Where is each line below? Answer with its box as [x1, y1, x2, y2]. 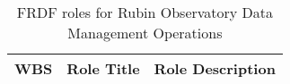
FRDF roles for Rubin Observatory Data [16, 2, 274, 22]
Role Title [66, 58, 140, 79]
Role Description [154, 58, 276, 79]
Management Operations [67, 22, 223, 43]
